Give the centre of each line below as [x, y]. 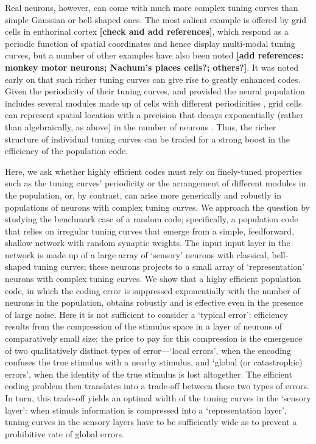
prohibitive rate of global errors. [65, 433]
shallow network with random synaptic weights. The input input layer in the [148, 243]
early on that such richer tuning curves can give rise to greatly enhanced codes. [153, 79]
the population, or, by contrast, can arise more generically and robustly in [143, 195]
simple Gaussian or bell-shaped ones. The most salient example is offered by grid [156, 19]
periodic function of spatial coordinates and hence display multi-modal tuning [150, 43]
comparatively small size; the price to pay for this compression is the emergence [154, 338]
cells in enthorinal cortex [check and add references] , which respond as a [147, 31]
